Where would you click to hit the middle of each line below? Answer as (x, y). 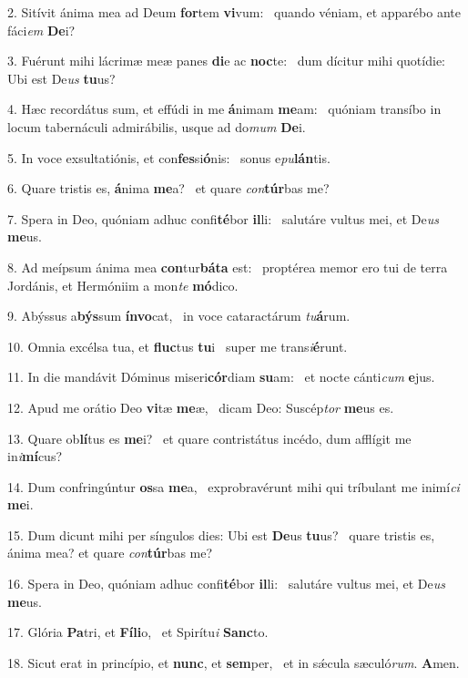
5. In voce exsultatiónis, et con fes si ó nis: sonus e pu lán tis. (169, 157)
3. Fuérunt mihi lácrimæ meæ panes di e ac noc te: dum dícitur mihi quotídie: (226, 61)
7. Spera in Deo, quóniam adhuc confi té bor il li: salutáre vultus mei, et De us (224, 218)
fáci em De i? (41, 30)
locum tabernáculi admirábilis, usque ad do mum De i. (157, 126)
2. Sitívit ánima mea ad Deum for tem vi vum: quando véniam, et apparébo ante (234, 12)
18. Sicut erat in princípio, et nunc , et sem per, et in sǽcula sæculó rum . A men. (234, 662)
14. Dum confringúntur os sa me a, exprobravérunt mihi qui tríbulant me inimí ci (234, 486)
